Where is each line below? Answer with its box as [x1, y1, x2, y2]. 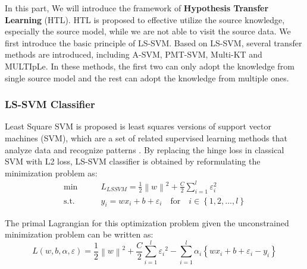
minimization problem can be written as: [5, 228, 153, 240]
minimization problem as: [5, 166, 98, 179]
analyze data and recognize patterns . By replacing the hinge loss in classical [5, 143, 284, 156]
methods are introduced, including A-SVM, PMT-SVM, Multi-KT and [5, 48, 262, 61]
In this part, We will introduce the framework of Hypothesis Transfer [5, 2, 269, 14]
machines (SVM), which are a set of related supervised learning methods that [5, 131, 287, 144]
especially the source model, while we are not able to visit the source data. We [5, 25, 291, 37]
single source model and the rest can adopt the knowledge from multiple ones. [5, 71, 289, 84]
